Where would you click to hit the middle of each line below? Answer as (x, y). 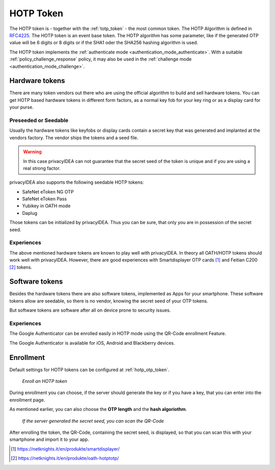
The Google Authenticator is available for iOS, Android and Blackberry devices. (92, 343)
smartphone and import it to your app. (49, 439)
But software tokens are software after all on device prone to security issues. (90, 310)
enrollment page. (27, 400)
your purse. (22, 107)
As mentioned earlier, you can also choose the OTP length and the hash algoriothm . (98, 409)
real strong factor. (42, 168)
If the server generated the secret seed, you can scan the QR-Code (93, 421)
